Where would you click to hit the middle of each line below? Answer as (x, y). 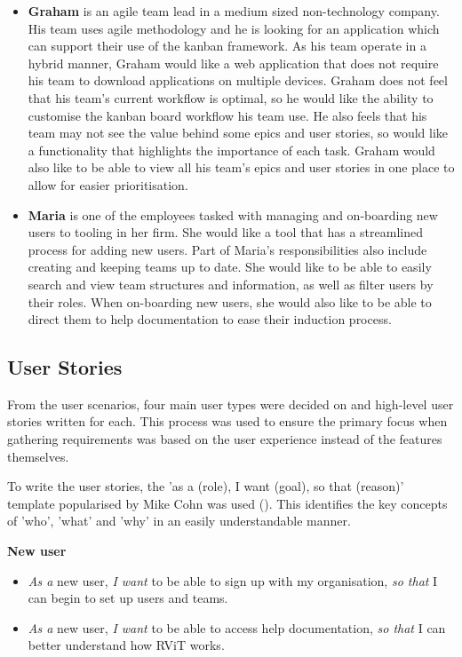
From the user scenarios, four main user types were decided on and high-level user (231, 404)
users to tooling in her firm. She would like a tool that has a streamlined (225, 232)
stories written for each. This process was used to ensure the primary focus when (227, 421)
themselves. (38, 456)
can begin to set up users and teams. (128, 598)
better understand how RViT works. (126, 645)
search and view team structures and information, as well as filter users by (231, 284)
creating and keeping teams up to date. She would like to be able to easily (230, 267)
